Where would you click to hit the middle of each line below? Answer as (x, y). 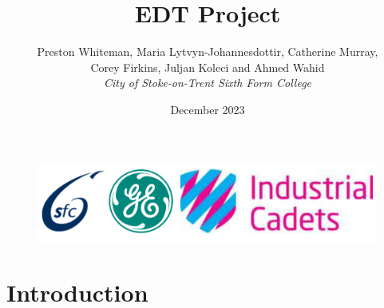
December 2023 (208, 109)
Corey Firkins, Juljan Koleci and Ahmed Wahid (208, 67)
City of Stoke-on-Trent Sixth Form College (208, 83)
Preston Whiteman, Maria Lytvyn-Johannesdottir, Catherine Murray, (208, 51)
